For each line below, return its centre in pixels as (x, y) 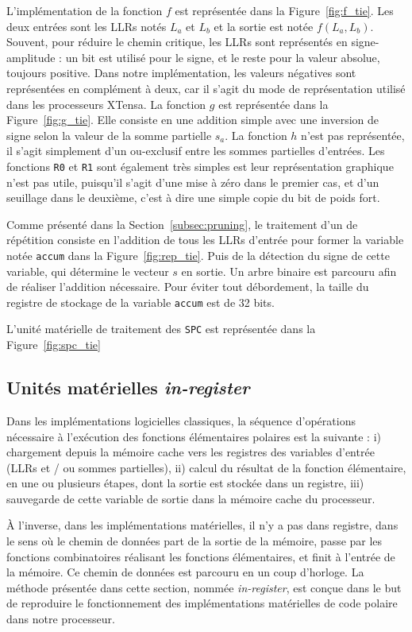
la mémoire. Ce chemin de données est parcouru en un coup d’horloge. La (185, 572)
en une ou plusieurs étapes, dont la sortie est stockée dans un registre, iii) (185, 483)
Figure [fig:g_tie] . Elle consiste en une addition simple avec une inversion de (193, 120)
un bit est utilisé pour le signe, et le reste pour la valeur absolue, (223, 57)
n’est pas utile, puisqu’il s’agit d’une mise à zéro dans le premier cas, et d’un (193, 182)
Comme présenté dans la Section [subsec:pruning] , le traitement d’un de (182, 224)
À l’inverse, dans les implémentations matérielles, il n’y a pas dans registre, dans (202, 525)
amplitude (31, 57)
